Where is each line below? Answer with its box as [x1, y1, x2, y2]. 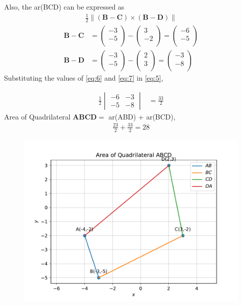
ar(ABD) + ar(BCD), [108, 111, 175, 121]
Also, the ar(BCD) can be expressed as [4, 2, 125, 12]
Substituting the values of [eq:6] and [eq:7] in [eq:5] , [4, 73, 163, 83]
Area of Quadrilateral [4, 111, 71, 121]
